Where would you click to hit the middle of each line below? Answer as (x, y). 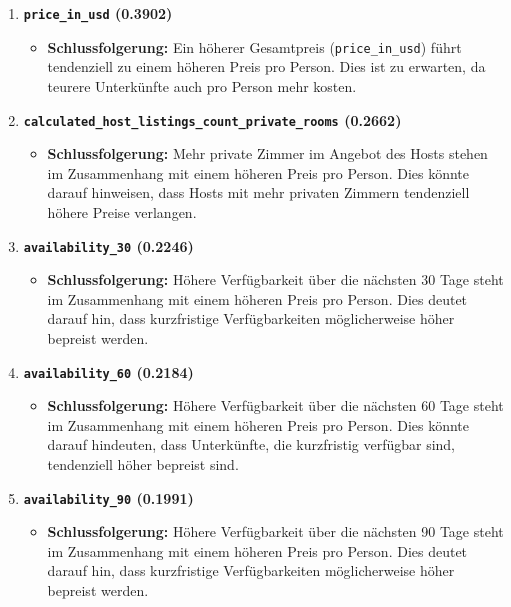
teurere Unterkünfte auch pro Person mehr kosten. (202, 85)
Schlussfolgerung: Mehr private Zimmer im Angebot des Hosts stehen (267, 153)
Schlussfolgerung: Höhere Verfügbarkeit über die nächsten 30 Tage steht (275, 279)
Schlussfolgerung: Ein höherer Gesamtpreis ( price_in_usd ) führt (254, 46)
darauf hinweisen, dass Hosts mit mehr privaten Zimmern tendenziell (258, 192)
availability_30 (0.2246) (108, 245)
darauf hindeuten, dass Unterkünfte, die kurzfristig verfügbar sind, (251, 444)
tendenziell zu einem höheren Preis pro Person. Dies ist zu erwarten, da (266, 66)
